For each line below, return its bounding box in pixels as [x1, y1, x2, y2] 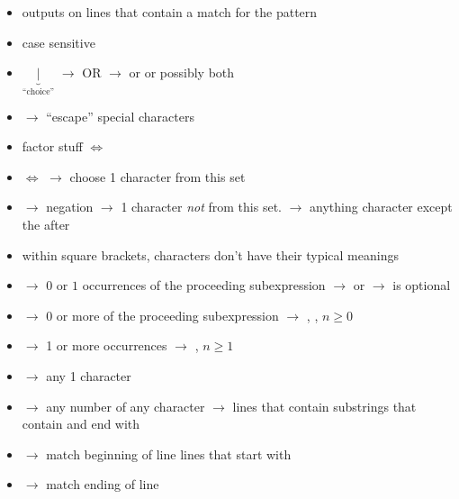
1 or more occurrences [46, 336, 167, 355]
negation [46, 197, 94, 216]
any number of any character [46, 396, 205, 415]
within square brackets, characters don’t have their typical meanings [22, 245, 399, 264]
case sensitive [22, 32, 95, 51]
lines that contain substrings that [232, 396, 417, 415]
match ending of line [46, 475, 159, 494]
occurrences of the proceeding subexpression [82, 276, 326, 295]
